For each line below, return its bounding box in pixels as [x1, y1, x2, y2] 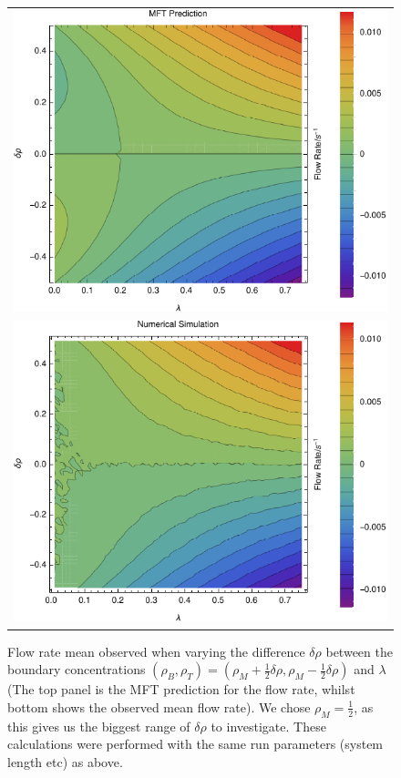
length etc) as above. [7, 752, 123, 771]
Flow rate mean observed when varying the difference [7, 641, 305, 660]
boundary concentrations [7, 660, 146, 679]
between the [325, 641, 393, 660]
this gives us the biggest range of [7, 716, 190, 735]
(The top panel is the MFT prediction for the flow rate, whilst [7, 680, 355, 699]
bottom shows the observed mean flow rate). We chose [7, 697, 311, 716]
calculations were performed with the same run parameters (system [7, 734, 384, 753]
